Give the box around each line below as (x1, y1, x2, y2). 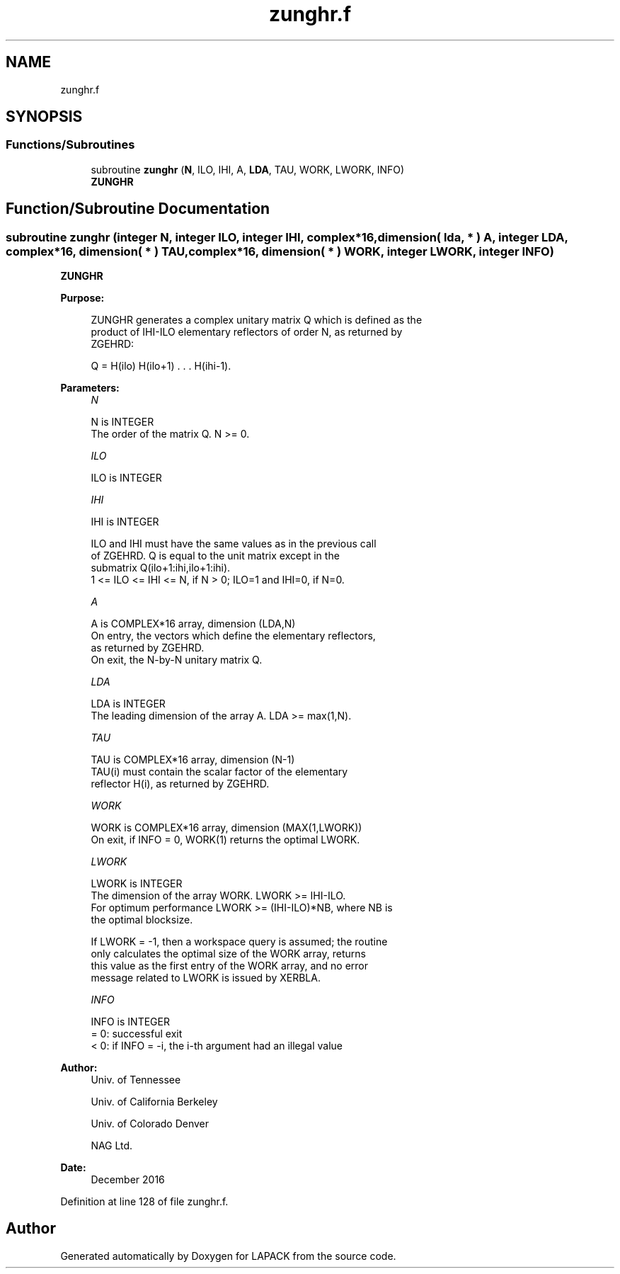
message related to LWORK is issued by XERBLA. (91, 972, 321, 984)
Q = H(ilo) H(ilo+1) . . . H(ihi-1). (91, 360, 231, 372)
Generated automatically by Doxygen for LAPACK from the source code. (60, 1249, 396, 1262)
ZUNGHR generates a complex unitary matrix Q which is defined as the (91, 314, 423, 326)
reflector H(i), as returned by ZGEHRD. (91, 778, 270, 790)
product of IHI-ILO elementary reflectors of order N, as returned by (91, 326, 403, 339)
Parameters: (60, 382, 120, 394)
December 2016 (91, 1173, 165, 1186)
